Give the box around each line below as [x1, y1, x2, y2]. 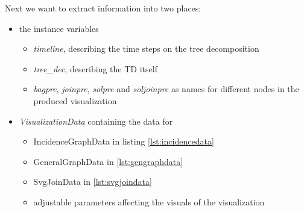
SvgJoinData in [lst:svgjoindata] [33, 175, 152, 188]
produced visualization [33, 94, 117, 107]
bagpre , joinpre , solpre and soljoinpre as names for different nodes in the [33, 83, 299, 95]
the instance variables [19, 22, 99, 34]
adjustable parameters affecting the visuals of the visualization [33, 195, 265, 208]
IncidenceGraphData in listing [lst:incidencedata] [33, 135, 214, 148]
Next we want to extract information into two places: [5, 2, 201, 14]
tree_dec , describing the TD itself [33, 62, 157, 75]
